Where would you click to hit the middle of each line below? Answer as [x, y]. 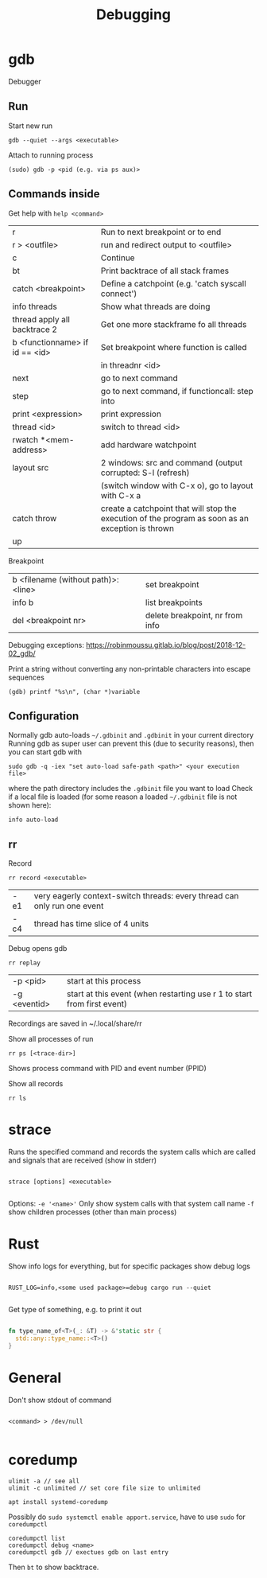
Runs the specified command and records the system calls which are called [132, 1152]
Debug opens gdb [38, 949]
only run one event [69, 906]
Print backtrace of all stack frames [164, 271]
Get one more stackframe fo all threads [174, 324]
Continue [118, 258]
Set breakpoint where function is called [174, 347]
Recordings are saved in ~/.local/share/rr [75, 1023]
